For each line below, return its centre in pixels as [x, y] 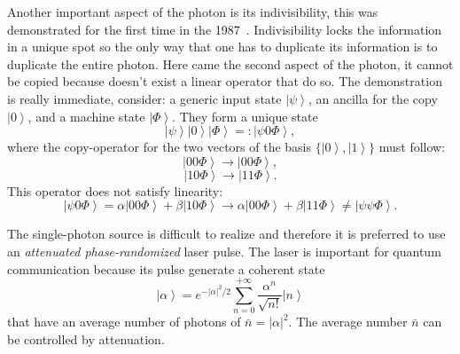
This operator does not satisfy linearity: [115, 190]
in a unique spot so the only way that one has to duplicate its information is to [222, 47]
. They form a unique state [245, 116]
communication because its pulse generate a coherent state [166, 268]
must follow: [412, 147]
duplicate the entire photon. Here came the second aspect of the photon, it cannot [230, 63]
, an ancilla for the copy [373, 98]
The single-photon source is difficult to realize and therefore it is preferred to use [226, 234]
